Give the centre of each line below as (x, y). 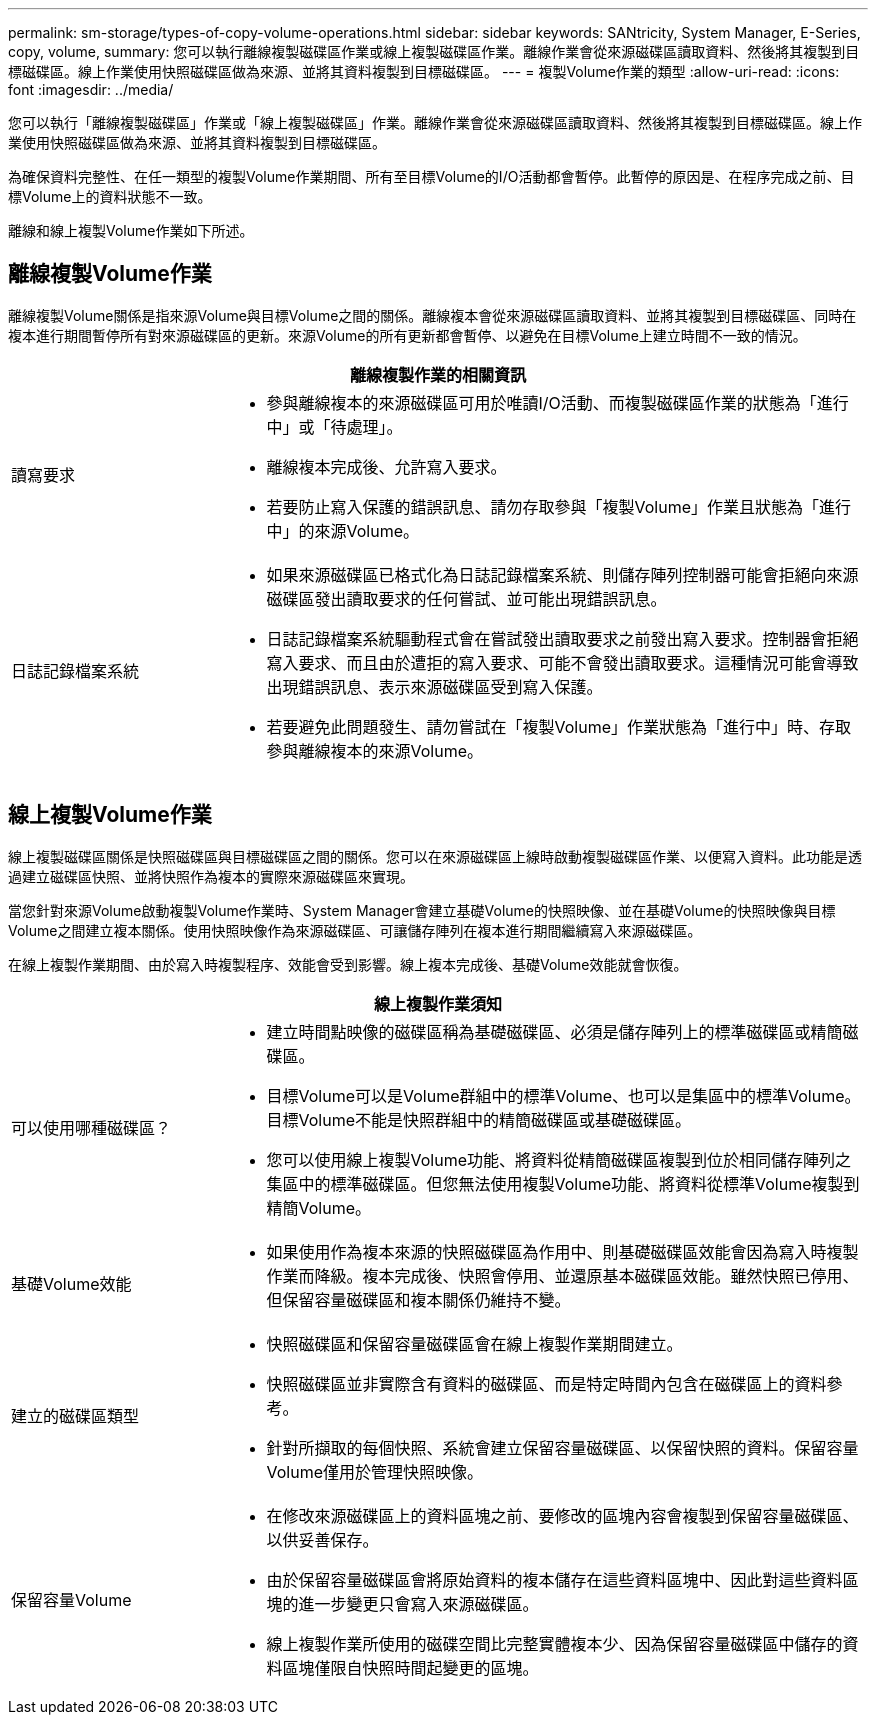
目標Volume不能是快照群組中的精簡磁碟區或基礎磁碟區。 (479, 1119)
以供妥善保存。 (322, 1539)
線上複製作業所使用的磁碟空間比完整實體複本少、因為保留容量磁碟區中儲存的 (554, 1643)
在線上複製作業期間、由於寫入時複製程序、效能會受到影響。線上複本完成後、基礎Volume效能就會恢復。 (348, 964)
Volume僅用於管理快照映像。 (375, 1471)
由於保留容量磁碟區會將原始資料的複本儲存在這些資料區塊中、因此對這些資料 (554, 1579)
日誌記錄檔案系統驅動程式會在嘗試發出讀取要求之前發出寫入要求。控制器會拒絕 (562, 638)
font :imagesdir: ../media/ (91, 89)
